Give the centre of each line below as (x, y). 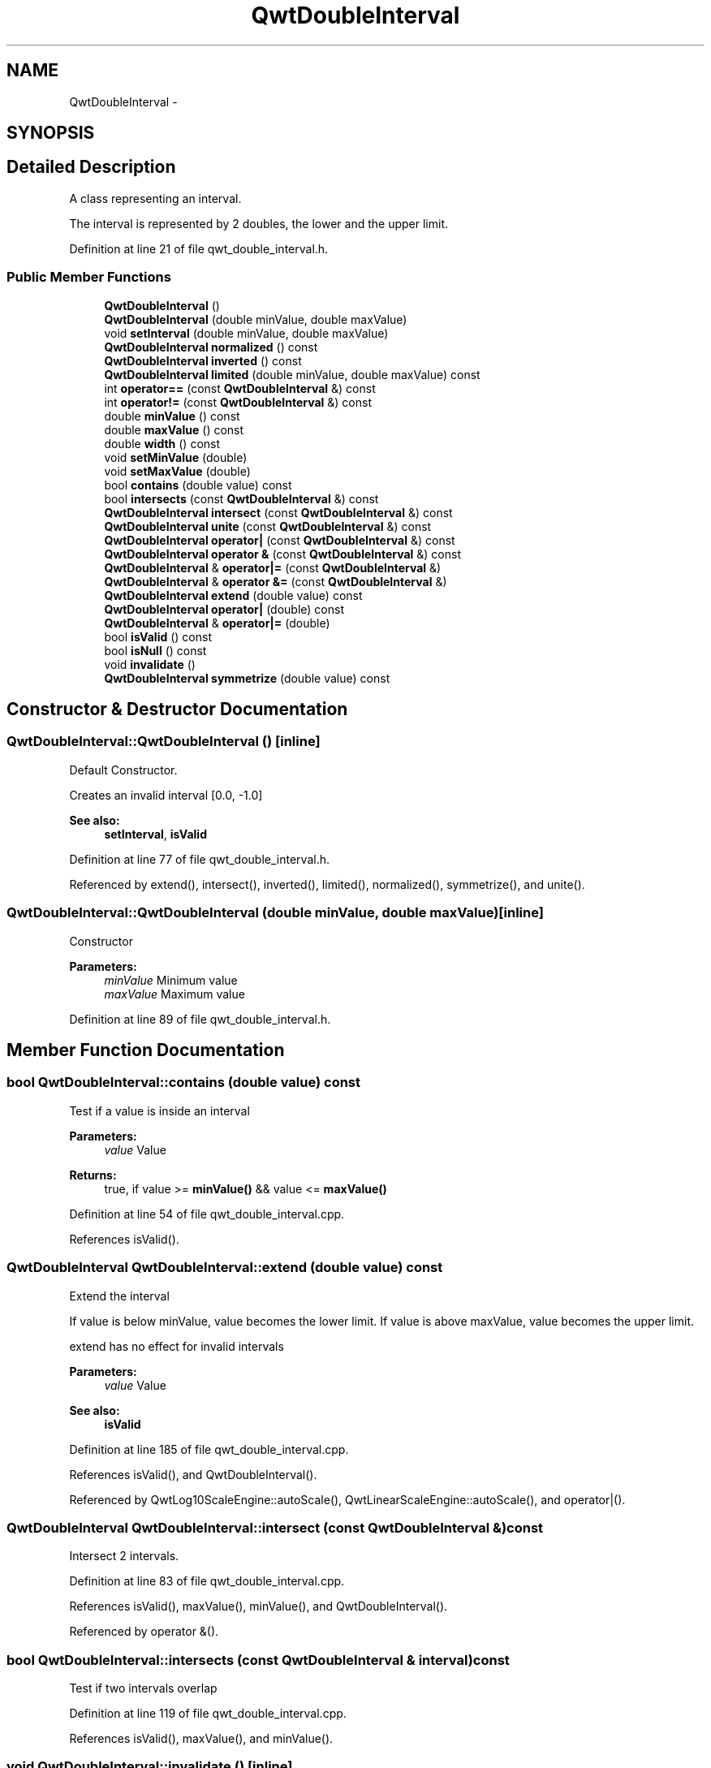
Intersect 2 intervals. (124, 1556)
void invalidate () (150, 664)
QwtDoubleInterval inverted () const (203, 360)
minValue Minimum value (171, 980)
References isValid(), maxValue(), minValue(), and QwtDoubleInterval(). (259, 1606)
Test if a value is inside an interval (159, 1110)
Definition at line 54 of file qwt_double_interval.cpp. (207, 1214)
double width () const (162, 443)
